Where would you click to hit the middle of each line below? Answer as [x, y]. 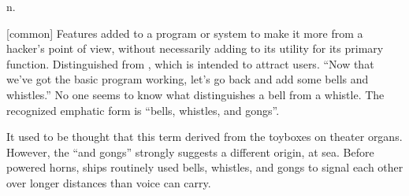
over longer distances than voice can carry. [109, 182]
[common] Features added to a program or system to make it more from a [185, 33]
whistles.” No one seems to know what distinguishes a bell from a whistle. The [195, 94]
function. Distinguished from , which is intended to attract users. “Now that [190, 63]
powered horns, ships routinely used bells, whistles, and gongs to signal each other [205, 167]
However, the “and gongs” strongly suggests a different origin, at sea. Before [190, 152]
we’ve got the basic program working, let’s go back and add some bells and [188, 79]
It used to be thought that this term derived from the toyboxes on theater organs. [204, 137]
